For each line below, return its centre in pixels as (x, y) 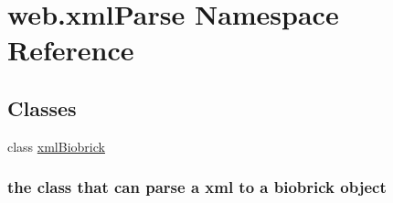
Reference (71, 50)
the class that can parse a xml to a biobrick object (197, 187)
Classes (42, 107)
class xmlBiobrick (56, 146)
